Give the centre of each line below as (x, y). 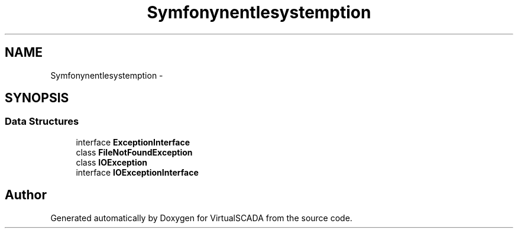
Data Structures (42, 122)
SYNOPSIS (37, 98)
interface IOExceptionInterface (137, 172)
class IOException (112, 162)
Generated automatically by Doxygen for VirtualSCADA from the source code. (201, 218)
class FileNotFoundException (134, 152)
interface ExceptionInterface (133, 142)
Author (26, 195)
